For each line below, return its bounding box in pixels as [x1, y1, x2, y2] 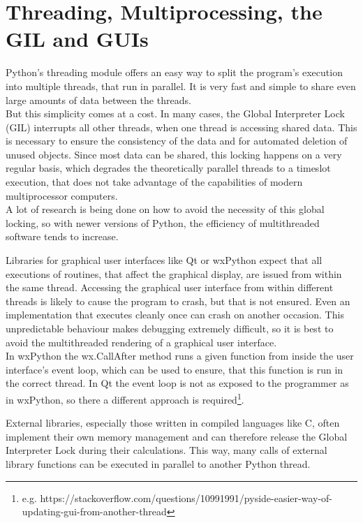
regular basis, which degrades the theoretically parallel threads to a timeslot [6, 161, 331, 175]
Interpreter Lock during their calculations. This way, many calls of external [6, 443, 327, 457]
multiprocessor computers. [6, 188, 118, 202]
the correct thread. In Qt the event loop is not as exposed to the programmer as [6, 376, 349, 390]
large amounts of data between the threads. [6, 92, 191, 107]
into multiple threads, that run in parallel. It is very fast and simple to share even [6, 78, 356, 93]
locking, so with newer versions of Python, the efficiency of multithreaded [6, 215, 320, 230]
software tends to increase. [6, 229, 119, 244]
